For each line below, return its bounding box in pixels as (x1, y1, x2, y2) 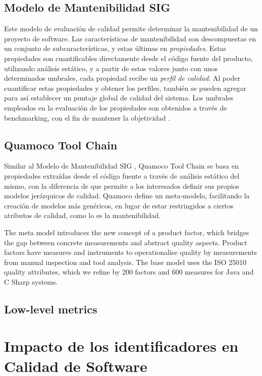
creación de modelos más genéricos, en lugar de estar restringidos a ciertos (4, 200, 234, 210)
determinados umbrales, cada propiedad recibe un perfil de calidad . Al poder (4, 73, 240, 83)
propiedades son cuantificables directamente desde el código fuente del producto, (4, 52, 253, 63)
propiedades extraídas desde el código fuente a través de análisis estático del (4, 170, 240, 181)
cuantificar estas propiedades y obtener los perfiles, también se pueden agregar (4, 82, 246, 93)
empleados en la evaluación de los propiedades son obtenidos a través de (4, 102, 227, 113)
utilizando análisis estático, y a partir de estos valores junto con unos (4, 63, 218, 73)
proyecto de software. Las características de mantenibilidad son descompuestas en (4, 33, 256, 43)
